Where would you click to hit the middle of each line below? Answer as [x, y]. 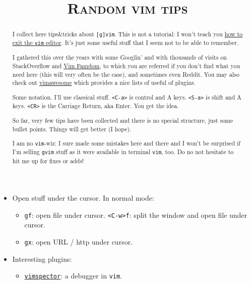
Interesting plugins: [42, 258]
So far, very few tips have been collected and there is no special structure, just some [123, 121]
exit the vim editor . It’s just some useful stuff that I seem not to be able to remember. [126, 43]
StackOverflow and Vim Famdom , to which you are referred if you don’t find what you [126, 66]
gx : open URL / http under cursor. [79, 242]
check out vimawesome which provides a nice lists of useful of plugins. [104, 83]
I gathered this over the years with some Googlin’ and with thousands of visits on [119, 57]
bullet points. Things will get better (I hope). [72, 129]
